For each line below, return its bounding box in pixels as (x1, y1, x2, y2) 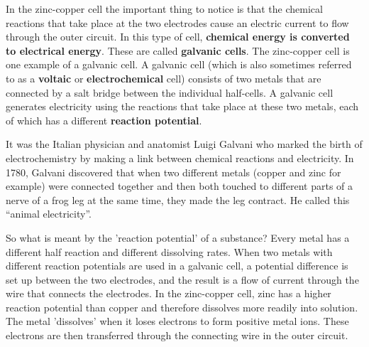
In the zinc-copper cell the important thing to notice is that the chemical (6, 1, 323, 16)
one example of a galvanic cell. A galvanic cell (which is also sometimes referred (6, 57, 352, 72)
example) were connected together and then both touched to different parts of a (6, 178, 353, 193)
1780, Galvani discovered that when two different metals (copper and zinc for (6, 164, 341, 179)
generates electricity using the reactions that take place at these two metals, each (6, 99, 359, 114)
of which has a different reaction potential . (6, 112, 202, 127)
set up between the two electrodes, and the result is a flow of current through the (6, 272, 359, 287)
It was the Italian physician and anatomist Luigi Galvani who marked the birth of (6, 137, 363, 151)
